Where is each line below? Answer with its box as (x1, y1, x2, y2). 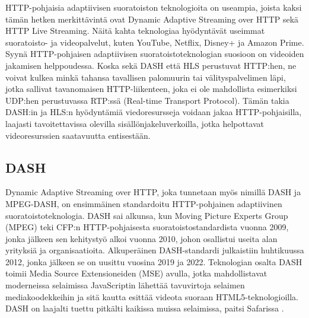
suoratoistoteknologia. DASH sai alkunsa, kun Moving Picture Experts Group (5, 209, 288, 221)
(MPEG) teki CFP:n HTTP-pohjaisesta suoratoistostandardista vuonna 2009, (5, 221, 289, 233)
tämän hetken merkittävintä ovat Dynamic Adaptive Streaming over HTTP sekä (5, 12, 299, 25)
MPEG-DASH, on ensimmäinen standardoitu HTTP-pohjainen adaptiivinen (5, 197, 282, 209)
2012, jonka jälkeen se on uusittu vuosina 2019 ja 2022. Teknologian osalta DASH (5, 255, 302, 268)
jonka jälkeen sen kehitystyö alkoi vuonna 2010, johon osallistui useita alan (5, 232, 278, 244)
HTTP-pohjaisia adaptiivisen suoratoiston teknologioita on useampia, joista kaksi (5, 1, 302, 13)
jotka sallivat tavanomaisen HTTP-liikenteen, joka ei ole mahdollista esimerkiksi (5, 82, 297, 95)
